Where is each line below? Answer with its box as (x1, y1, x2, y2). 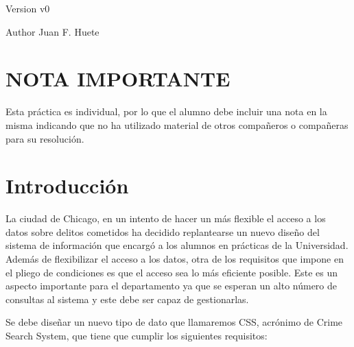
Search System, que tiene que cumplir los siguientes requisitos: (5, 328, 268, 342)
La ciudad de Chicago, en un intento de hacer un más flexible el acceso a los (5, 211, 326, 226)
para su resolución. (5, 131, 84, 145)
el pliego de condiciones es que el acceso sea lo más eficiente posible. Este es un (5, 265, 338, 279)
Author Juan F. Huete (5, 24, 99, 38)
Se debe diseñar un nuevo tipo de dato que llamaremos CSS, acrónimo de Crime (5, 315, 343, 329)
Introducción (5, 171, 129, 200)
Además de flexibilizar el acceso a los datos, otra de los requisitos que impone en (5, 252, 344, 265)
